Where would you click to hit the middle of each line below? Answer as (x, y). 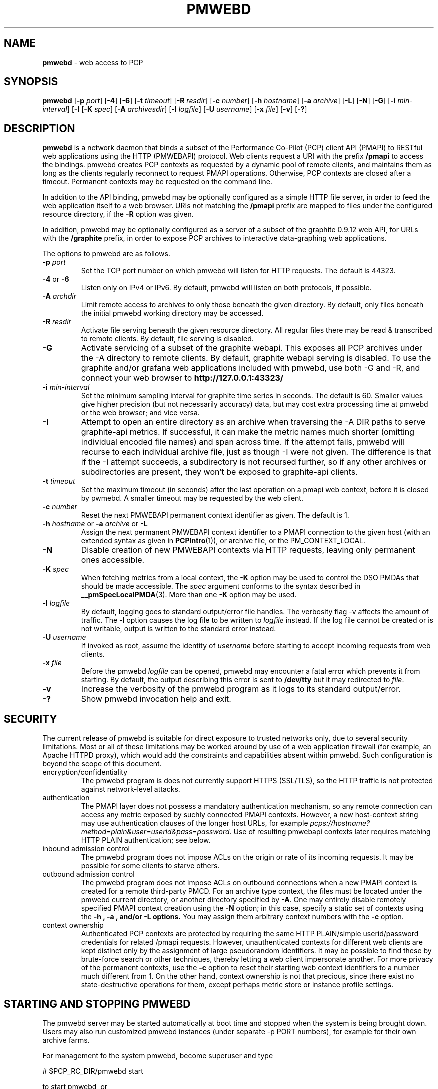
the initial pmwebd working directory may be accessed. (172, 313)
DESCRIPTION (40, 128)
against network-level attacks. (131, 789)
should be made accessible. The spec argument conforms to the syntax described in (221, 586)
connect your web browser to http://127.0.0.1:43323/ (182, 378)
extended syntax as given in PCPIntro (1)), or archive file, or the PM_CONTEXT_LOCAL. (223, 541)
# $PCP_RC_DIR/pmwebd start (93, 1071)
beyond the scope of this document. (102, 764)
